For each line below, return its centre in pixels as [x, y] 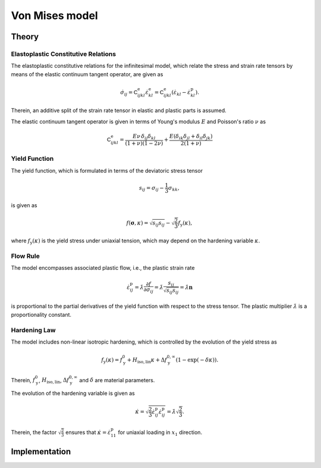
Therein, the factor [34, 432]
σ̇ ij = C [129, 93]
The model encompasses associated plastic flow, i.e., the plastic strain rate [103, 268]
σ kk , [174, 189]
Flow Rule [25, 256]
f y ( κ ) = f [112, 360]
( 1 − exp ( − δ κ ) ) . [197, 360]
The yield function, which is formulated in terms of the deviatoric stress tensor [107, 170]
